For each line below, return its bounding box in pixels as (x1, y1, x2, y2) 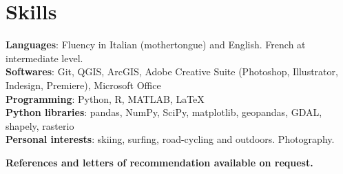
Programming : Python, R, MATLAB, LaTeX (6, 91, 205, 106)
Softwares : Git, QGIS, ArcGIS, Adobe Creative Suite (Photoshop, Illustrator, (6, 64, 338, 79)
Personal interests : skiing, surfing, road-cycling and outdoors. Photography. (6, 132, 335, 146)
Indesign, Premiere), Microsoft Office (6, 77, 161, 92)
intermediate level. (6, 50, 83, 65)
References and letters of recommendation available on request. (6, 155, 313, 169)
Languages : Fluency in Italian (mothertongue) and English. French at (6, 37, 306, 52)
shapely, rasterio (6, 118, 74, 133)
